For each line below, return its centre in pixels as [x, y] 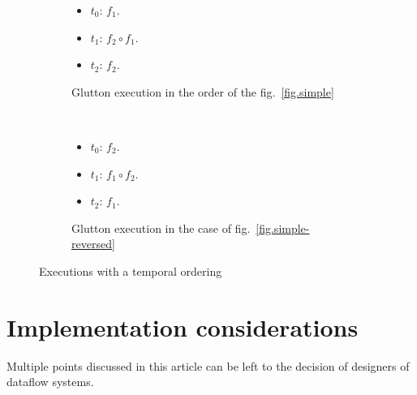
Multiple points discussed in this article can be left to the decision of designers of [208, 365]
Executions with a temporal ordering [131, 270]
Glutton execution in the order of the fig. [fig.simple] [203, 91]
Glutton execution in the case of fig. [161, 228]
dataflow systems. [50, 382]
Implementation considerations [183, 326]
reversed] [93, 244]
